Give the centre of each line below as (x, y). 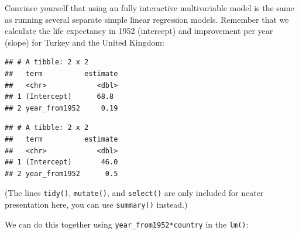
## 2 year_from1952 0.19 (61, 108)
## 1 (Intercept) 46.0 (61, 162)
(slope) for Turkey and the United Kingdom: (85, 42)
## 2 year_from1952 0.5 (61, 173)
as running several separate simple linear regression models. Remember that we (147, 19)
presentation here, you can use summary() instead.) (96, 204)
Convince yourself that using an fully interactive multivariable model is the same (149, 8)
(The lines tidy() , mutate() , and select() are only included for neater (134, 193)
